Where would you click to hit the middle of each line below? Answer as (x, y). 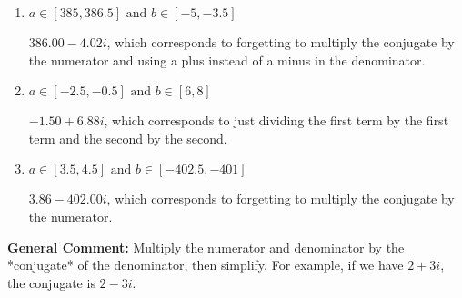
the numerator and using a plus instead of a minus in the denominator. (227, 60)
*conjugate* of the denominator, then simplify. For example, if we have (206, 265)
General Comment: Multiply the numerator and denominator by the (206, 247)
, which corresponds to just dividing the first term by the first (276, 120)
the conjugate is (51, 282)
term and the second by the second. (128, 138)
